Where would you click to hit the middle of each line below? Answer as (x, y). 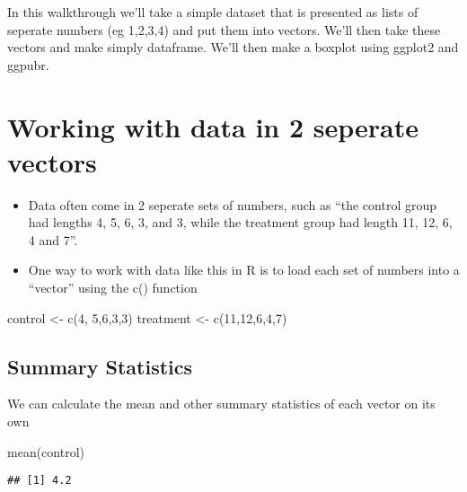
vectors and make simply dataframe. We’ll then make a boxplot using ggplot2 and (233, 47)
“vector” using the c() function (113, 288)
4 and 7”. (53, 239)
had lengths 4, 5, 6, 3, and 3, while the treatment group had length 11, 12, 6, (240, 222)
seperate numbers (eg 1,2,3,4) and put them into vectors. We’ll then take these (224, 29)
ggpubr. (28, 64)
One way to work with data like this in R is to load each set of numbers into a (244, 270)
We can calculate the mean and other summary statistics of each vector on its (221, 404)
